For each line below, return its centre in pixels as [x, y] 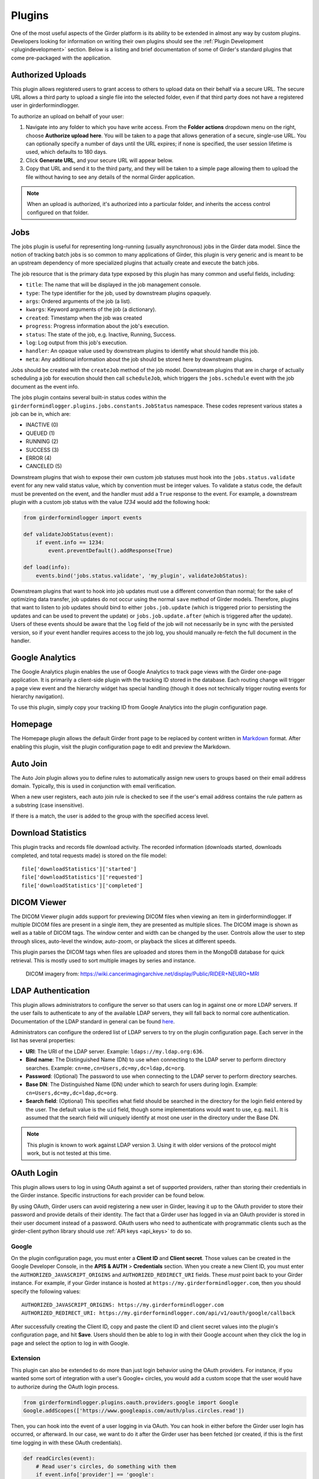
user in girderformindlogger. [45, 105]
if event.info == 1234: [70, 542]
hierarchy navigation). [38, 697]
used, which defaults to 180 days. [66, 152]
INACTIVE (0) [42, 425]
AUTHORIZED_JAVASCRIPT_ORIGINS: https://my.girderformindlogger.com [123, 1305]
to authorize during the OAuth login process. [65, 1387]
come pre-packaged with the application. [61, 58]
